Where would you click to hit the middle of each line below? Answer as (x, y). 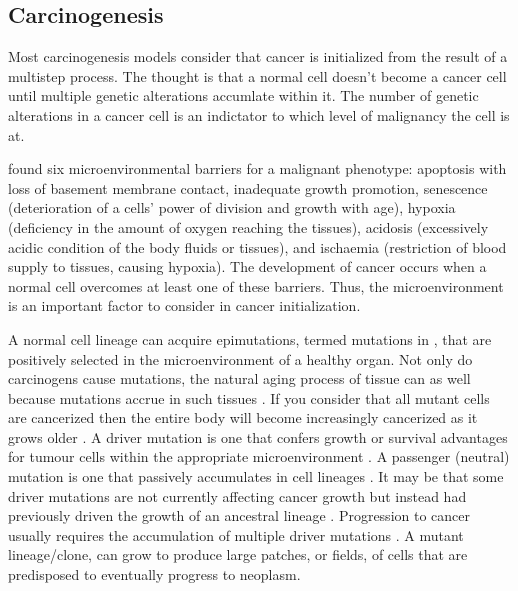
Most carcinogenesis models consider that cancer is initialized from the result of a (258, 56)
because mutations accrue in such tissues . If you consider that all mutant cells (249, 397)
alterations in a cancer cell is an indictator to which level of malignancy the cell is (259, 114)
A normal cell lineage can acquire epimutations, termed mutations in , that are (250, 338)
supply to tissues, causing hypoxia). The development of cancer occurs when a (247, 266)
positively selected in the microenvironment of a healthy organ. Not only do (240, 358)
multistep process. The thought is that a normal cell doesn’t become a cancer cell (257, 75)
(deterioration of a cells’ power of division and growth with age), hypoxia (232, 207)
